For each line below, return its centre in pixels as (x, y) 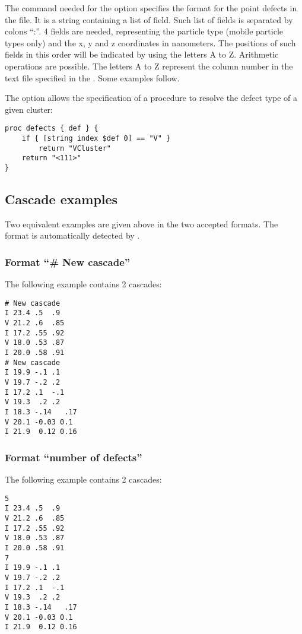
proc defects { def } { (52, 129)
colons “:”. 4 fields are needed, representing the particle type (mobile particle (144, 31)
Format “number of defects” (74, 457)
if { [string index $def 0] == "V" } (96, 138)
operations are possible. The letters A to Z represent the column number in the (149, 66)
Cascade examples (61, 199)
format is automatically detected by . (72, 235)
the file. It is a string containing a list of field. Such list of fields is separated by (149, 19)
